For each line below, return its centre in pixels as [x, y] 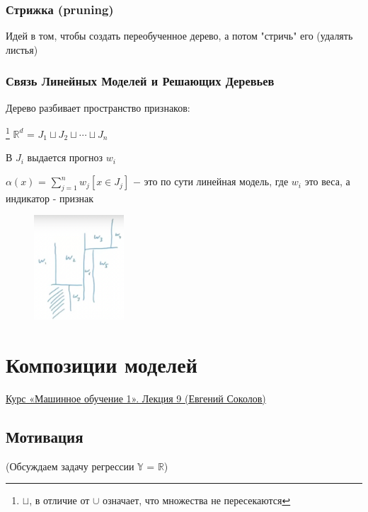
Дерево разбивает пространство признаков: [98, 107]
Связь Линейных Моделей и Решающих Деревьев [140, 81]
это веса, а [327, 181]
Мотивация [45, 436]
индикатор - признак [50, 198]
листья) [22, 49]
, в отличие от [59, 500]
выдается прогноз [65, 157]
